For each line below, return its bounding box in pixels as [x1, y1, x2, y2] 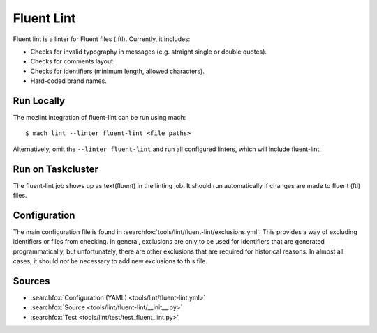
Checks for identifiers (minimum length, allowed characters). [30, 67, 205, 75]
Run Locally [13, 95, 66, 107]
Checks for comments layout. [30, 57, 115, 65]
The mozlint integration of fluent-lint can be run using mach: [13, 114, 186, 122]
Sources [13, 275, 50, 287]
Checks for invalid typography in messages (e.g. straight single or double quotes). [30, 47, 267, 56]
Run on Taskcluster [13, 163, 99, 175]
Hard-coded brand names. [30, 77, 108, 85]
